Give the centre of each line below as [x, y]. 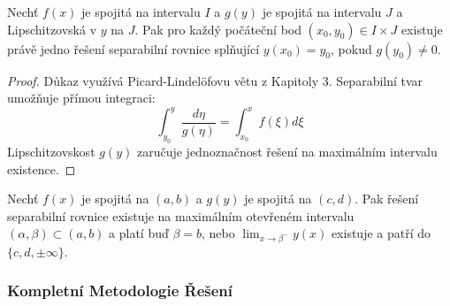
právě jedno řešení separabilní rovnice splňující [133, 48]
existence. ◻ [42, 168]
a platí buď [139, 233]
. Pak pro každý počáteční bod [218, 29]
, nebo [218, 233]
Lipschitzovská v [52, 29]
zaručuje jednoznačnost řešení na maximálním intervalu [287, 152]
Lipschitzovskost [51, 152]
